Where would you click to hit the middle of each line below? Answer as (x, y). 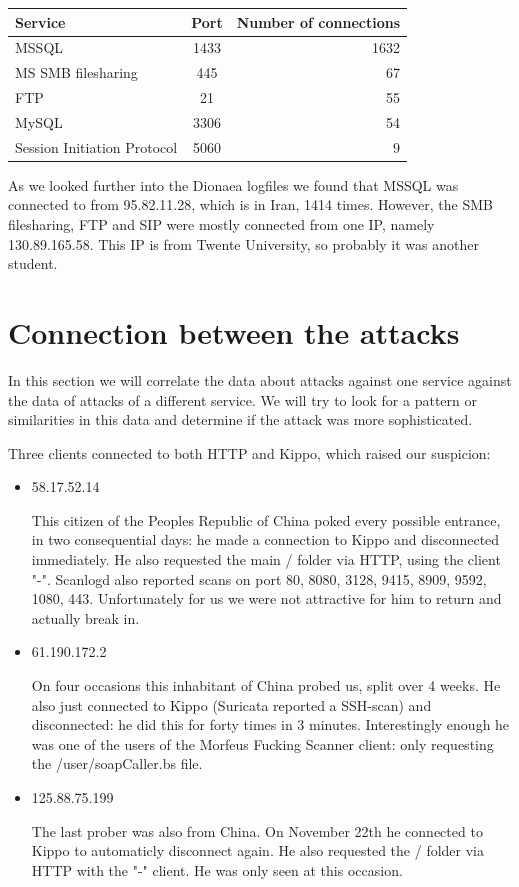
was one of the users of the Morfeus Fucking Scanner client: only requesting (262, 743)
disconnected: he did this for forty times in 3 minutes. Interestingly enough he (270, 724)
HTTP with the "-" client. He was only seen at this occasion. (217, 869)
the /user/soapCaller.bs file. (117, 763)
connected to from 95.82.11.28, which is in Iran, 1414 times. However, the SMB (250, 204)
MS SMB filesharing (76, 72)
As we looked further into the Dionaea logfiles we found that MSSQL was (233, 184)
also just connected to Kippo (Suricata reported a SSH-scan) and (231, 704)
